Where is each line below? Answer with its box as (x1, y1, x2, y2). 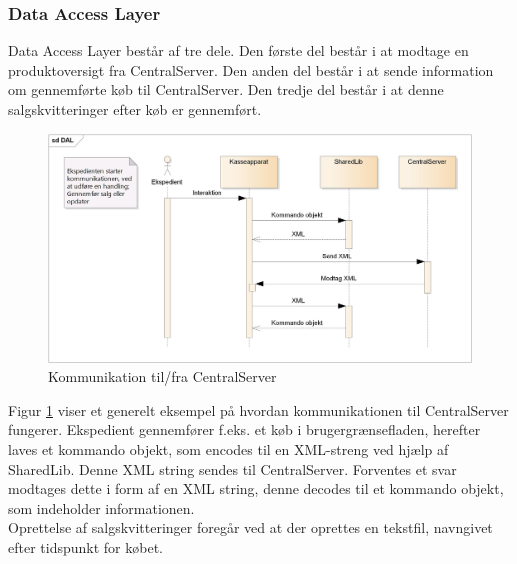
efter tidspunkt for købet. (8, 536, 163, 557)
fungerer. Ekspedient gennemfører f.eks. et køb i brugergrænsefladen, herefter (8, 419, 481, 440)
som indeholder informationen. (8, 497, 195, 518)
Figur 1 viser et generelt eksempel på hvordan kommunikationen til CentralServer (8, 399, 509, 420)
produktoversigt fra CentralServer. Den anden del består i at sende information (8, 59, 494, 80)
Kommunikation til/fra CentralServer (48, 366, 277, 387)
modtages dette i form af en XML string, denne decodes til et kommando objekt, (8, 478, 504, 499)
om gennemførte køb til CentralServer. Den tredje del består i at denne (8, 79, 444, 100)
